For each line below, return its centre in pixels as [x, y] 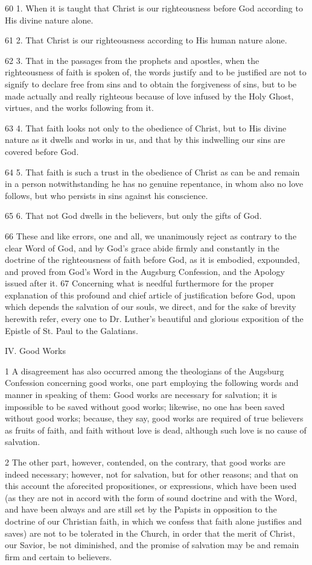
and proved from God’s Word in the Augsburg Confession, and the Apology [145, 271]
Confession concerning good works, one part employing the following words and [152, 383]
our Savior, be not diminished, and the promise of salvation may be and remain [152, 545]
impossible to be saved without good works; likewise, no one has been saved [145, 406]
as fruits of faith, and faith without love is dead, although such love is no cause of [156, 430]
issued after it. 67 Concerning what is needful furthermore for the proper [139, 283]
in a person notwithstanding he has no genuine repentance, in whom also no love [154, 184]
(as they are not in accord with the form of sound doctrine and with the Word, [151, 497]
